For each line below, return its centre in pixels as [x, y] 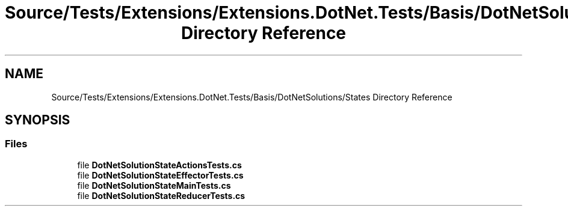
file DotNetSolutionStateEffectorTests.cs [160, 175]
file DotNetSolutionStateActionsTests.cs [159, 165]
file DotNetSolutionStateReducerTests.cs [161, 195]
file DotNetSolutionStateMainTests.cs [154, 185]
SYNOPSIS [38, 120]
